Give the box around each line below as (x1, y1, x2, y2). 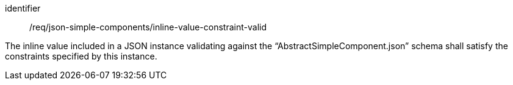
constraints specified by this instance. (5, 51, 157, 61)
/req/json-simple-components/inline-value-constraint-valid (29, 22, 267, 32)
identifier (5, 3, 41, 13)
